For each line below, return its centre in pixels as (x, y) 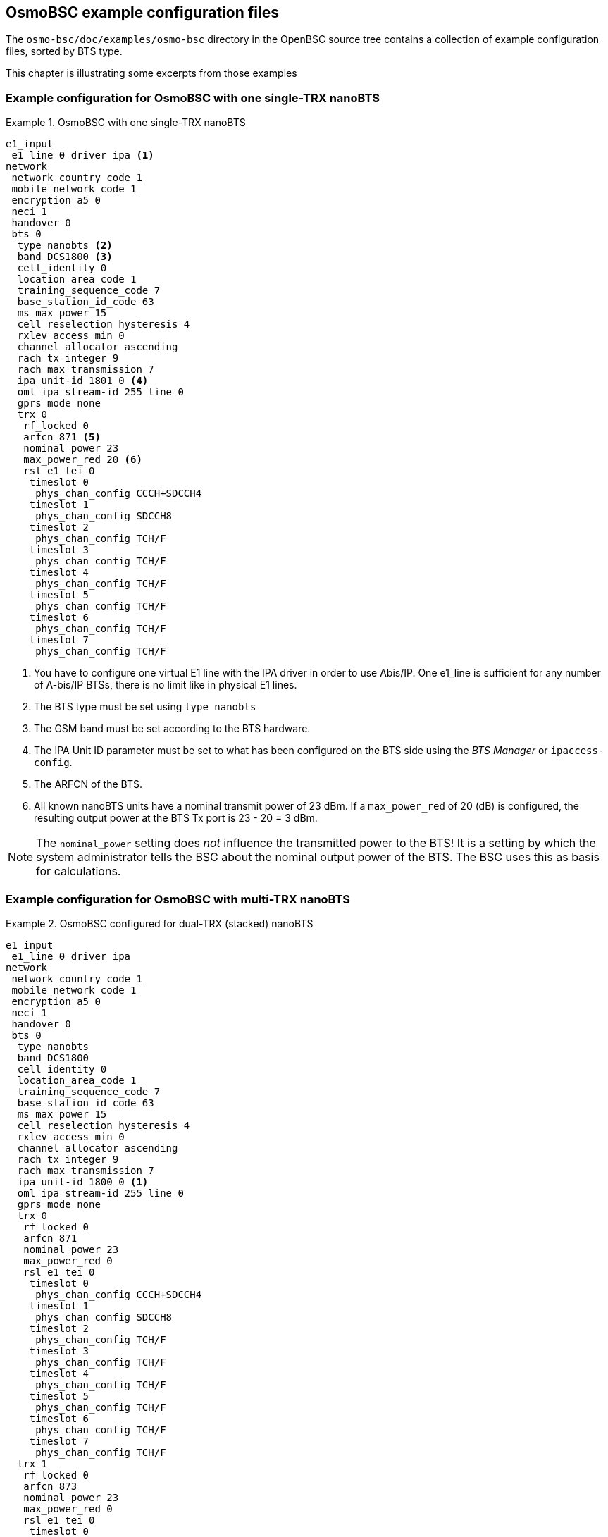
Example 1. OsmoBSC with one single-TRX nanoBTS (126, 123)
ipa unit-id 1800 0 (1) (83, 1181)
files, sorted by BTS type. (64, 51)
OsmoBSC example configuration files (142, 12)
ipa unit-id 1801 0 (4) (83, 381)
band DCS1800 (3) (65, 257)
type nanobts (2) (65, 246)
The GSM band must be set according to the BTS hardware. (172, 729)
